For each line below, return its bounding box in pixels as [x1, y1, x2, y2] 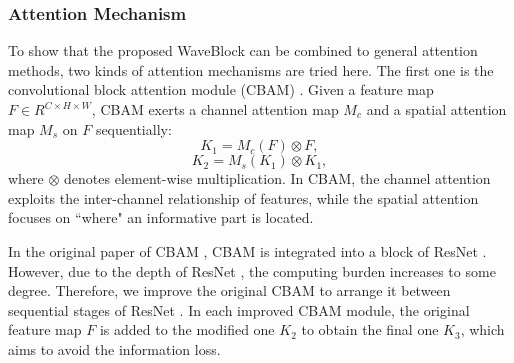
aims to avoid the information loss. [8, 338, 221, 359]
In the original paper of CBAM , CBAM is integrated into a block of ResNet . [8, 240, 487, 261]
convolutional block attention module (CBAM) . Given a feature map [8, 79, 434, 100]
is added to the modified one [99, 319, 275, 340]
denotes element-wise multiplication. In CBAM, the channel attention [64, 168, 491, 189]
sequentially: [95, 118, 172, 139]
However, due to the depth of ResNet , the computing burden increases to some [8, 260, 496, 281]
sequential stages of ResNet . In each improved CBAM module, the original [8, 299, 470, 320]
